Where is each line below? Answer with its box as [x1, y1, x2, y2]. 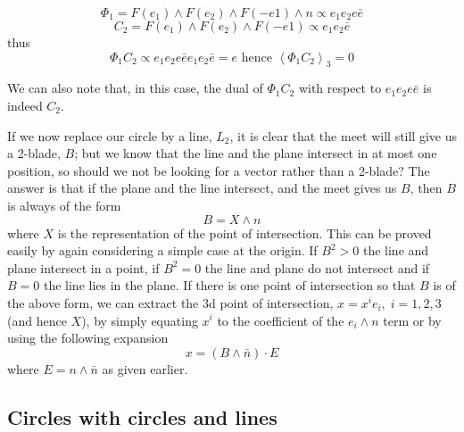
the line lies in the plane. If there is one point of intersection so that [43, 276, 416, 295]
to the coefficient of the [217, 311, 344, 329]
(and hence [7, 311, 67, 329]
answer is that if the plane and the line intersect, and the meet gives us [7, 179, 397, 197]
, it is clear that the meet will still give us [229, 126, 457, 145]
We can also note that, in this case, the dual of [7, 79, 263, 97]
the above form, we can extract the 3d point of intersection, [7, 293, 334, 312]
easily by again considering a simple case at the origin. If [7, 241, 318, 260]
